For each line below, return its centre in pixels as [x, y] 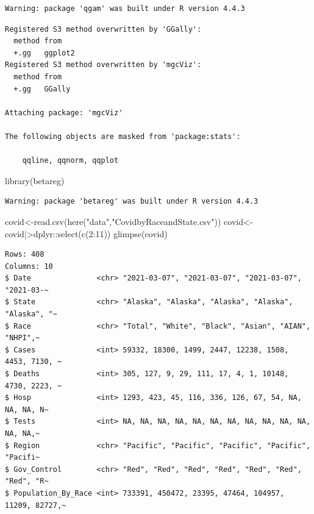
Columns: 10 [29, 266]
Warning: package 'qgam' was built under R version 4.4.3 [125, 9]
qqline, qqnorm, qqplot [70, 161]
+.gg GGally [42, 89]
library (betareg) [35, 180]
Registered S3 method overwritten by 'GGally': [103, 29]
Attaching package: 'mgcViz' [64, 112]
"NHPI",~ [23, 338]
